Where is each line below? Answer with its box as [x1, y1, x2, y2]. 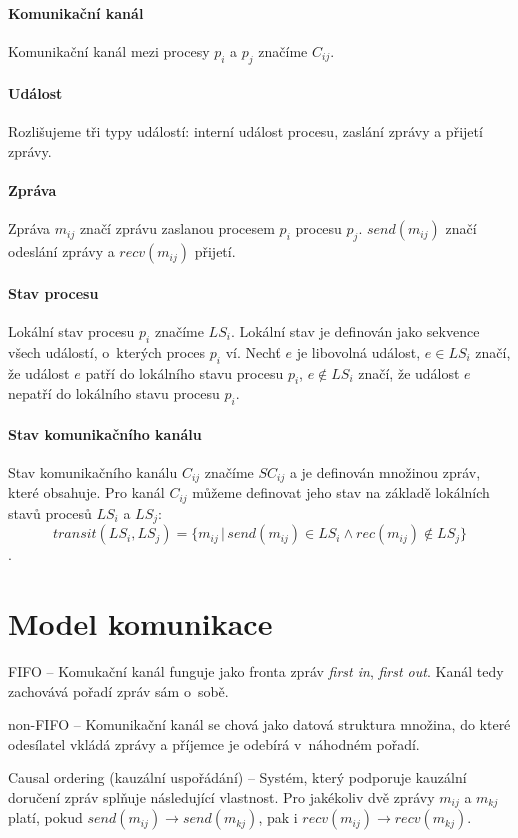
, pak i [258, 807, 298, 828]
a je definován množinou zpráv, [289, 461, 481, 482]
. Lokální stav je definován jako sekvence [230, 320, 480, 341]
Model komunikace [8, 603, 273, 644]
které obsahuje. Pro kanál [8, 482, 165, 503]
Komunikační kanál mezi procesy [8, 40, 210, 61]
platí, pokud [8, 807, 83, 828]
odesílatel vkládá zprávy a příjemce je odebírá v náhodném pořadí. [8, 733, 420, 754]
